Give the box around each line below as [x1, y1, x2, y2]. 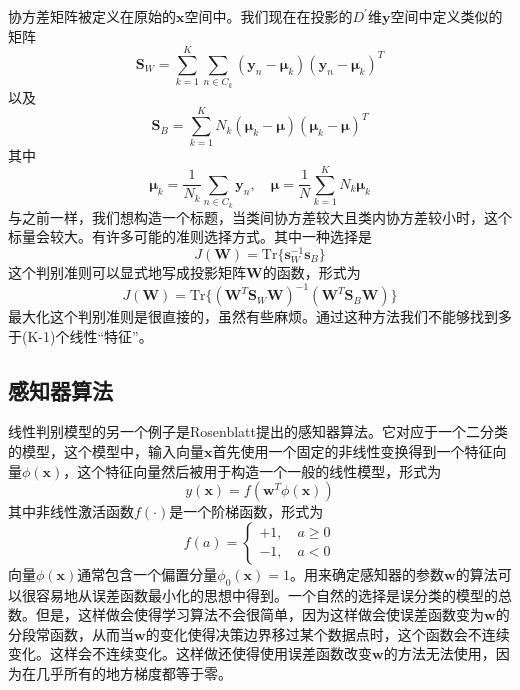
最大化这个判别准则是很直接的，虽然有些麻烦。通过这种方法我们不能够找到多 [8, 306, 512, 327]
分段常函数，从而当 [8, 623, 134, 644]
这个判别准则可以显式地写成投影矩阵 [8, 261, 246, 282]
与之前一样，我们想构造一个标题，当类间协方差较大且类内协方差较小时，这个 [8, 206, 512, 227]
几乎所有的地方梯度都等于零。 [35, 663, 232, 684]
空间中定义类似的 [390, 6, 503, 26]
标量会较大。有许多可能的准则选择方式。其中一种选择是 [8, 226, 372, 247]
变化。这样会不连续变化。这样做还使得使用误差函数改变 [8, 643, 372, 664]
